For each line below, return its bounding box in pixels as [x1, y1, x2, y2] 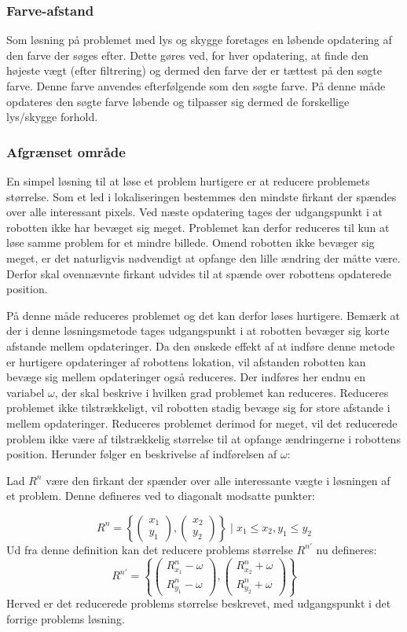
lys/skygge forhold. [6, 108, 98, 125]
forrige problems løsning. [6, 610, 125, 626]
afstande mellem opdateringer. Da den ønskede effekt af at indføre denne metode [6, 337, 395, 354]
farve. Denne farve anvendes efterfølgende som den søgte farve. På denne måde [6, 78, 386, 94]
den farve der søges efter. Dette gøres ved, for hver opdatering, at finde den [6, 46, 369, 63]
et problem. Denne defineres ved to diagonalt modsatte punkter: [6, 487, 315, 504]
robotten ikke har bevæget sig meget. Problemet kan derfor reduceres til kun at [6, 219, 390, 235]
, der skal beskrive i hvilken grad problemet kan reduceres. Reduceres [54, 384, 389, 400]
